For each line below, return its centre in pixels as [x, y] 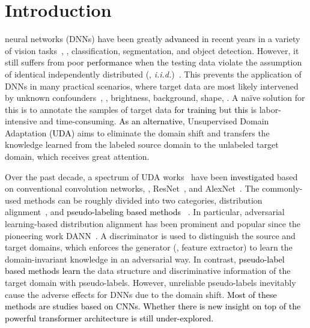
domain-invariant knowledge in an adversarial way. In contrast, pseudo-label [145, 259]
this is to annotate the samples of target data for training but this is [131, 109]
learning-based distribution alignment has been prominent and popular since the [153, 224]
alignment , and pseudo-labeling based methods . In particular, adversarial [145, 212]
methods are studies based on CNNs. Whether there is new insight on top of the [153, 306]
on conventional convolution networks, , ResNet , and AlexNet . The [132, 188]
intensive [21, 121]
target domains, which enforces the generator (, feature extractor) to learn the [149, 247]
